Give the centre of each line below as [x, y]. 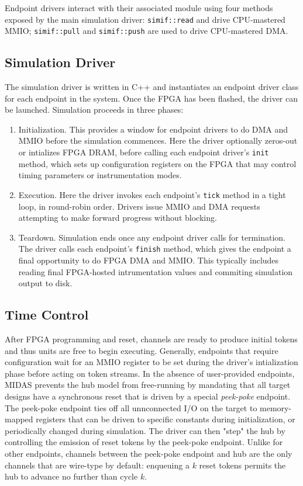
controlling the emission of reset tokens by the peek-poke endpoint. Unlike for [144, 442]
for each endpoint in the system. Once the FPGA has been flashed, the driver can [151, 98]
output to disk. [45, 283]
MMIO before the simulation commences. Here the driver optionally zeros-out [158, 140]
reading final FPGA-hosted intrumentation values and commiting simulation [156, 271]
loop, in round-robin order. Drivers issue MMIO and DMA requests [139, 206]
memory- [276, 407]
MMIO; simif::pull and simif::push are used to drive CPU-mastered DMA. [147, 31]
